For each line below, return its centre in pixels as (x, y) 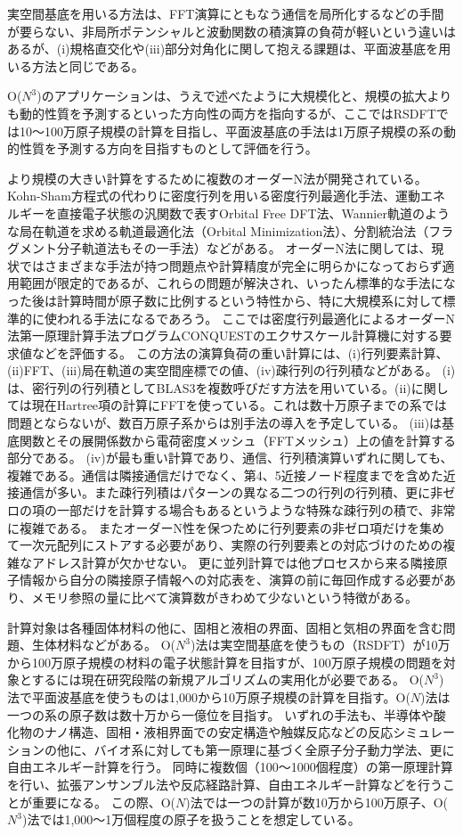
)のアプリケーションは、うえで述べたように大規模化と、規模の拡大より (244, 96)
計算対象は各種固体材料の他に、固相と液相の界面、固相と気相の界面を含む (225, 627)
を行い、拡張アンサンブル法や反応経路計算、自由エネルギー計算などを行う (225, 784)
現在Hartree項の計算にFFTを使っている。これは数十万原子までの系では (239, 405)
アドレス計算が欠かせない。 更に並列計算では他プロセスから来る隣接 (233, 562)
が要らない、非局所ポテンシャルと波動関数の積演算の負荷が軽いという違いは (231, 31)
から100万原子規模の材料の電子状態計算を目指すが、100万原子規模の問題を (225, 662)
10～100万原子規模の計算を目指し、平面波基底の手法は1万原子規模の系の (231, 131)
